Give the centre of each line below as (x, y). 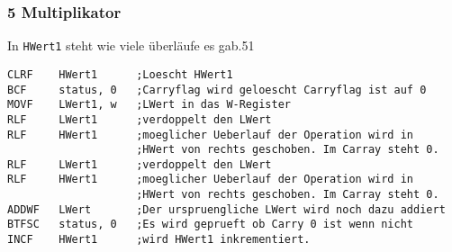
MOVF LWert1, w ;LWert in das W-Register (149, 105)
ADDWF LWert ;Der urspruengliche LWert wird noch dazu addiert (226, 209)
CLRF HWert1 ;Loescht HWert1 (120, 74)
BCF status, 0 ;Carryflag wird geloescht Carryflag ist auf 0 (217, 90)
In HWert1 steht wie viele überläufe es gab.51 (131, 45)
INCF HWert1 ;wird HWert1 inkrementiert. (159, 240)
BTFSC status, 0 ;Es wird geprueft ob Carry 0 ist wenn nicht (211, 225)
